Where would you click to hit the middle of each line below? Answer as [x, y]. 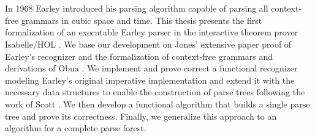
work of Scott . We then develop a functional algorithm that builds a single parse [157, 103]
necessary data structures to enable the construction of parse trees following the [155, 92]
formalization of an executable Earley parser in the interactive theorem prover [152, 32]
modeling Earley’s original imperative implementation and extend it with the [150, 80]
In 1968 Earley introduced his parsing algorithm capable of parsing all [137, 8]
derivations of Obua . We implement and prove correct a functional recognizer [151, 68]
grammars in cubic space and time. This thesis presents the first [142, 20]
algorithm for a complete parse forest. [76, 128]
